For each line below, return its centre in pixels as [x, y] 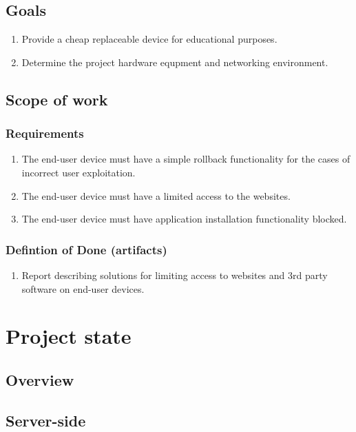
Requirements [45, 133]
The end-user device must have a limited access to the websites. [156, 195]
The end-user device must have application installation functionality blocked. [184, 219]
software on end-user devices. [83, 288]
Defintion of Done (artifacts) [86, 249]
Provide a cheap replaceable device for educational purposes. [149, 39]
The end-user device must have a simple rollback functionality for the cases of [186, 159]
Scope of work [57, 99]
